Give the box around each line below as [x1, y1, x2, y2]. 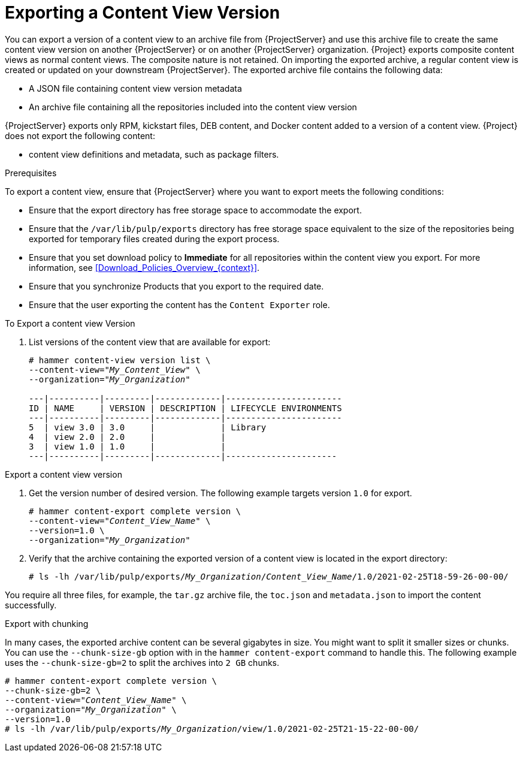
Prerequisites [5, 167, 57, 178]
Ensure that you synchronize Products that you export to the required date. [29, 281, 324, 291]
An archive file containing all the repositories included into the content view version [29, 101, 357, 112]
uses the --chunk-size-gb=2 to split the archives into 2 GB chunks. [5, 657, 280, 668]
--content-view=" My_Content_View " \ [29, 364, 201, 375]
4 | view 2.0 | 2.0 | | [29, 432, 226, 442]
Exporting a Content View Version [5, 2, 280, 23]
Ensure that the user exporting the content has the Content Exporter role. [29, 299, 330, 310]
